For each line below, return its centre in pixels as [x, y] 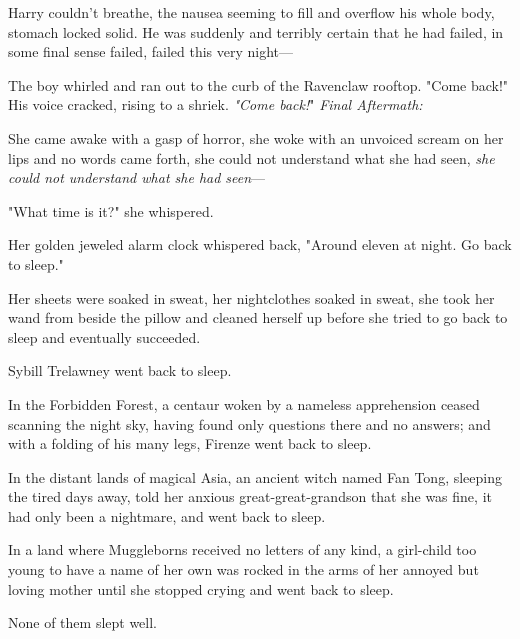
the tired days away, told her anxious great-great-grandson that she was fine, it [250, 496]
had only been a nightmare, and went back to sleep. [167, 515]
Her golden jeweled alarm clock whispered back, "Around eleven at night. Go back [260, 244]
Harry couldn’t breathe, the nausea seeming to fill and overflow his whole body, [251, 12]
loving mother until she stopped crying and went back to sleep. [201, 588]
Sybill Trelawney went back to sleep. [120, 370]
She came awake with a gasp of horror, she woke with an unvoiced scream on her [256, 137]
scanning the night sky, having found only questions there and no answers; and [249, 423]
